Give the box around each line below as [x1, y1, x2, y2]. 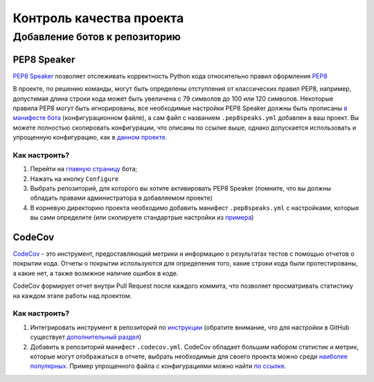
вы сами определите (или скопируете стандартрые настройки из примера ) [30, 214, 254, 222]
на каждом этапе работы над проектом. [12, 291, 132, 299]
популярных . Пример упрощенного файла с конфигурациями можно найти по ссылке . [30, 362, 287, 370]
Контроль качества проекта [12, 10, 184, 26]
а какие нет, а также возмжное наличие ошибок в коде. [12, 269, 179, 277]
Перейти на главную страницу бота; [30, 165, 138, 173]
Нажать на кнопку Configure [30, 174, 119, 183]
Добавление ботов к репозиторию [12, 31, 181, 43]
